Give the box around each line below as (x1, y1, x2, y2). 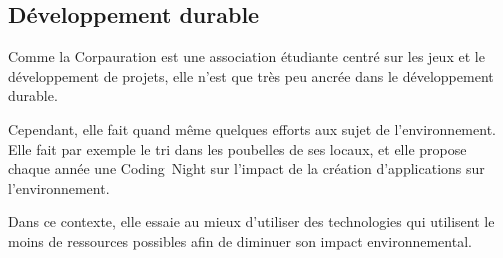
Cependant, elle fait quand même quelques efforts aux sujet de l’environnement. (8, 118, 496, 139)
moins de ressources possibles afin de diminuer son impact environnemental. (8, 230, 472, 251)
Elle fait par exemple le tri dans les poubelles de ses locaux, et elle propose (8, 138, 467, 159)
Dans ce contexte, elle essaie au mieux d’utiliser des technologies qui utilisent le (8, 211, 495, 232)
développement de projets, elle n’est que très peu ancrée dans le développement (8, 65, 494, 86)
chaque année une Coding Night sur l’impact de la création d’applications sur (8, 158, 485, 179)
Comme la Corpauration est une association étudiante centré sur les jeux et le (8, 46, 485, 67)
